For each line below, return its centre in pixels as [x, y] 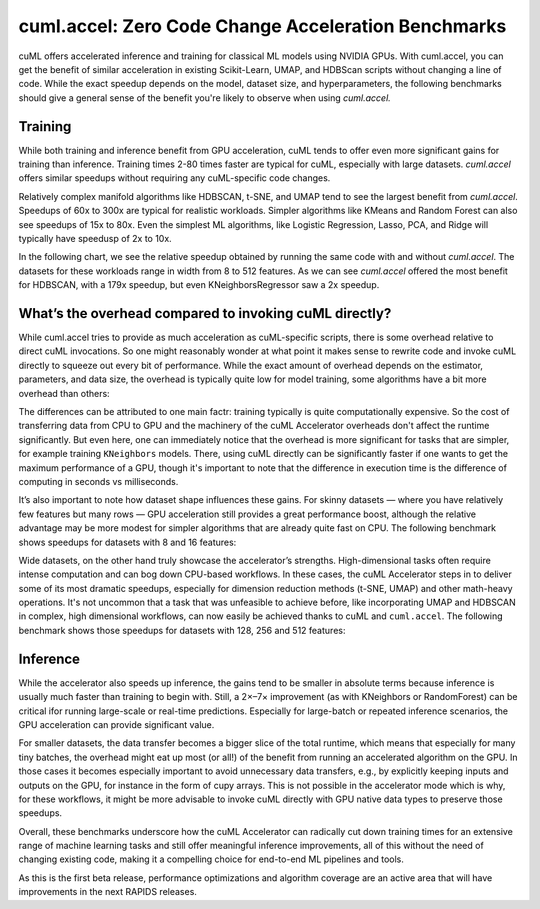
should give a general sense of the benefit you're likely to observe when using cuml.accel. [205, 97]
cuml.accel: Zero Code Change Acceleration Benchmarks [262, 26]
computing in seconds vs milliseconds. [98, 481]
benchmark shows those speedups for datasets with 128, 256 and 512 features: [182, 630]
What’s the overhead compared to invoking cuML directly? [205, 313]
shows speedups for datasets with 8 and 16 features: [127, 542]
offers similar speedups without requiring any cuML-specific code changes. [174, 178]
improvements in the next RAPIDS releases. [107, 892]
